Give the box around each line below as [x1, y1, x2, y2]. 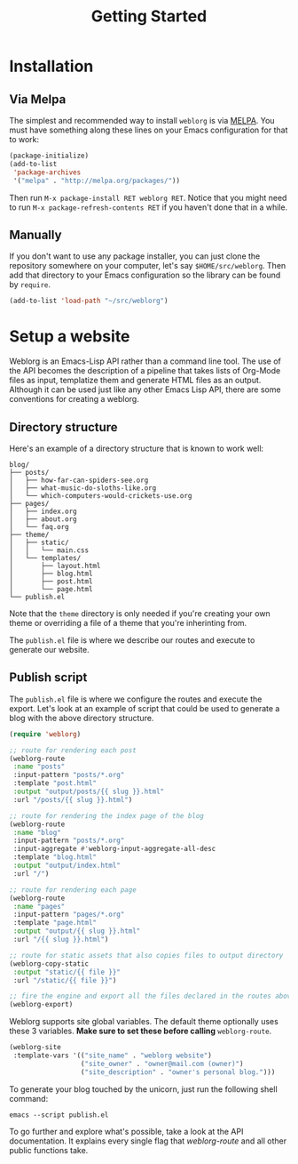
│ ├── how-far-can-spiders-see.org [9, 476, 149, 485]
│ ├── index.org [9, 507, 77, 516]
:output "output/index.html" [12, 861, 122, 870]
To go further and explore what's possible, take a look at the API [9, 1126, 244, 1136]
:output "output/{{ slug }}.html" [12, 927, 141, 935]
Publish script [9, 670, 88, 686]
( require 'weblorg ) [9, 729, 82, 739]
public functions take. [9, 1144, 89, 1155]
